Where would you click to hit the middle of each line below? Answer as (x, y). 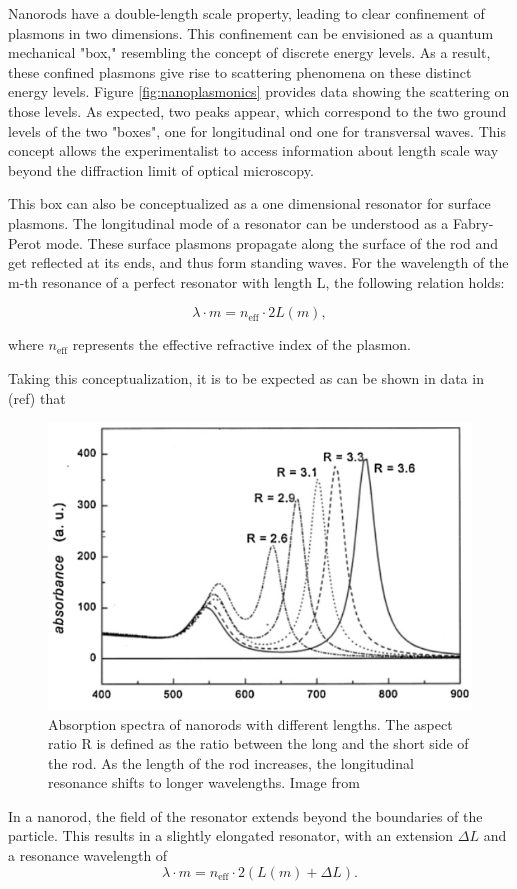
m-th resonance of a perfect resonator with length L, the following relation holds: (256, 281)
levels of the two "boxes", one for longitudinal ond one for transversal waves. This (257, 130)
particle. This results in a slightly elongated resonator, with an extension (231, 835)
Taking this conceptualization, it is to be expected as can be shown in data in (246, 377)
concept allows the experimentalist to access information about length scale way (253, 150)
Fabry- (473, 222)
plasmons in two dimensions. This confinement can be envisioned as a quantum (251, 32)
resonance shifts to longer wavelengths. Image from (204, 782)
